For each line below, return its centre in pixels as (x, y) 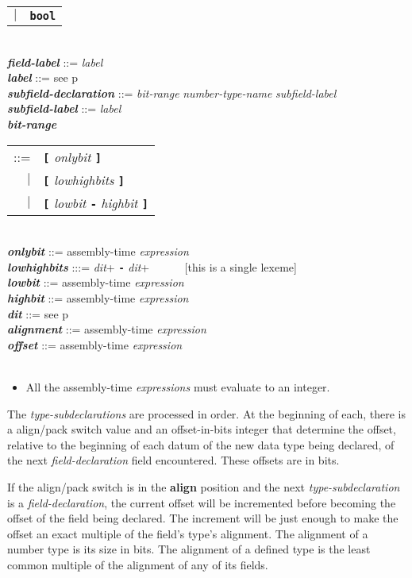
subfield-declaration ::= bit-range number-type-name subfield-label (172, 92)
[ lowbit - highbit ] (96, 202)
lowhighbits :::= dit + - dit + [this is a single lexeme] (152, 266)
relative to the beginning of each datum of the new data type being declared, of (201, 444)
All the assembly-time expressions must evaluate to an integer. (178, 386)
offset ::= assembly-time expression (95, 344)
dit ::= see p (38, 313)
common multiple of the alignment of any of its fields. (138, 564)
